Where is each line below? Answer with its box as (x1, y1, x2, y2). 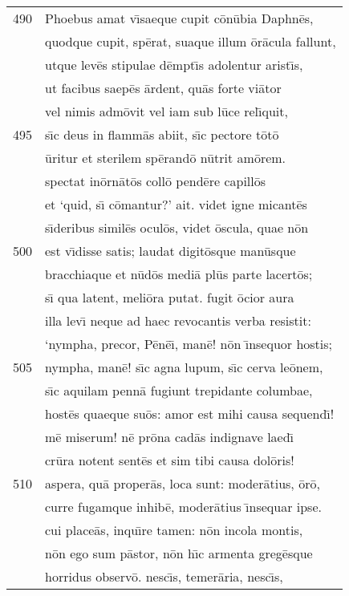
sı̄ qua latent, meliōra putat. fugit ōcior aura (45, 288, 294, 306)
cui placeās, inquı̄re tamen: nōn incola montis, (45, 521, 303, 539)
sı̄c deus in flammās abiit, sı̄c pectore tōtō (45, 125, 279, 144)
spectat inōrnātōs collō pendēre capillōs (45, 172, 266, 190)
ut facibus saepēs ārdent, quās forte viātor (45, 79, 282, 97)
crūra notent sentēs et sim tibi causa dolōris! (45, 451, 294, 469)
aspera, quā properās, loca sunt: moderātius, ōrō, (45, 474, 320, 493)
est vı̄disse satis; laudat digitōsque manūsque (45, 241, 296, 260)
